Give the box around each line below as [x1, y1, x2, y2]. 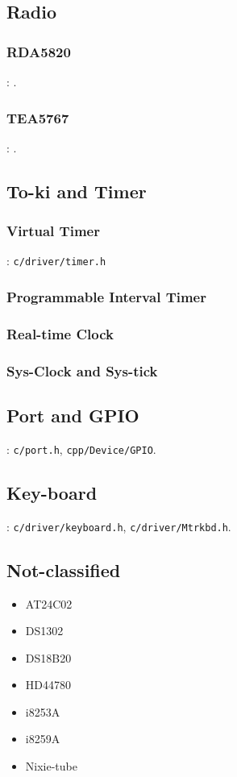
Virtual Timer [6, 221, 100, 241]
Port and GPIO [6, 402, 139, 427]
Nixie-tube [25, 758, 77, 775]
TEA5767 [6, 107, 69, 127]
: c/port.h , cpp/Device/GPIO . [6, 440, 156, 457]
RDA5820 [6, 41, 71, 61]
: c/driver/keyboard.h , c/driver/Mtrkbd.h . [6, 517, 231, 534]
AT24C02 [25, 595, 73, 612]
